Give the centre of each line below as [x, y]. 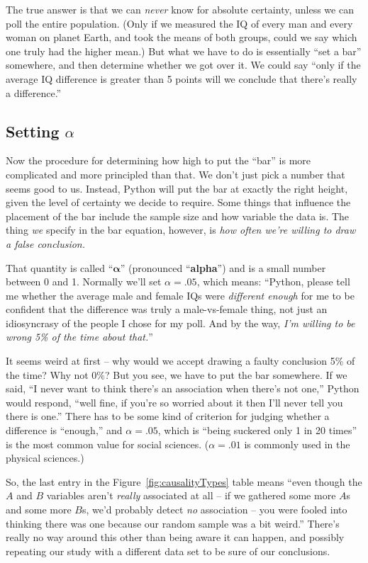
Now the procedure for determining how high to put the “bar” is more [158, 160]
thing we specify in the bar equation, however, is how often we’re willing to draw [181, 230]
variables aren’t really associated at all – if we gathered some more [191, 495]
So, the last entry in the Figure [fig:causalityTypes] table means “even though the [184, 481]
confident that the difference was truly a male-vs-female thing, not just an [167, 309]
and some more [39, 510]
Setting [33, 131]
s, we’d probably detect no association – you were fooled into [214, 510]
